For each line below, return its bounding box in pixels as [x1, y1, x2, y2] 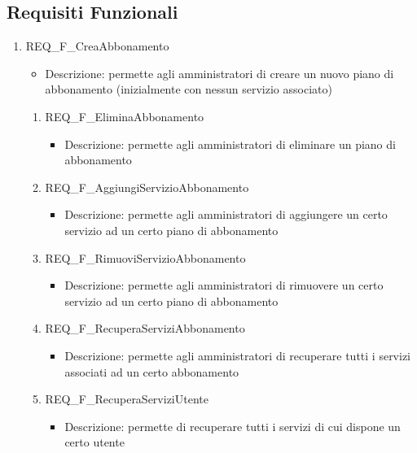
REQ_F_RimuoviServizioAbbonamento [45, 249, 246, 266]
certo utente [64, 433, 125, 451]
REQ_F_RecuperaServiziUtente [45, 390, 208, 407]
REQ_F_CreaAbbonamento [25, 37, 169, 54]
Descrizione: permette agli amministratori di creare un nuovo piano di [45, 64, 394, 81]
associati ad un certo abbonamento [64, 363, 239, 380]
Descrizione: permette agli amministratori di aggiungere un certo [64, 206, 388, 223]
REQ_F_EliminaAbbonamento [45, 107, 204, 124]
